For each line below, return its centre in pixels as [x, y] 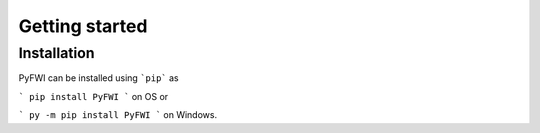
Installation [56, 53]
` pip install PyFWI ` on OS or [93, 96]
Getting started [83, 26]
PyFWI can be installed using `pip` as [98, 78]
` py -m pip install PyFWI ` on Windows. [118, 115]
